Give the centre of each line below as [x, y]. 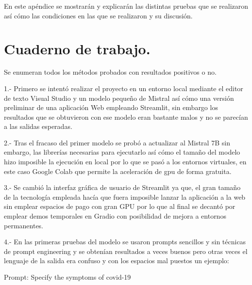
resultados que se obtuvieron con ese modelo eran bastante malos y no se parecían [126, 117]
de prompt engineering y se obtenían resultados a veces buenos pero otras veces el [126, 251]
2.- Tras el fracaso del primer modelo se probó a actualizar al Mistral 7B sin [117, 142]
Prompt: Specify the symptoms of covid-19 [67, 277]
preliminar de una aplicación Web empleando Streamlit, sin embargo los [111, 107]
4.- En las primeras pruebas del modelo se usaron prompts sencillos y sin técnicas [125, 242]
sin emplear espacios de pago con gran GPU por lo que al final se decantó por [120, 206]
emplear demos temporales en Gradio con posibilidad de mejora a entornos [115, 216]
